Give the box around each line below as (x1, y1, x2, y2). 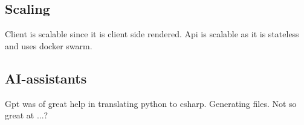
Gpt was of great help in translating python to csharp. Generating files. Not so (5, 97, 297, 109)
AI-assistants (5, 69, 87, 87)
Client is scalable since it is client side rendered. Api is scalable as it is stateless (5, 28, 299, 40)
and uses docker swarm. (5, 39, 92, 52)
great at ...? (5, 109, 48, 121)
